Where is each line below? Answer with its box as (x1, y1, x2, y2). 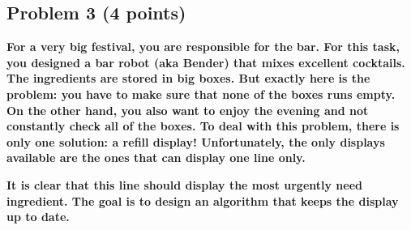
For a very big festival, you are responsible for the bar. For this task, (6, 38, 400, 55)
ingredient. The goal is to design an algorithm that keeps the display (6, 192, 399, 209)
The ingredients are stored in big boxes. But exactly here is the (6, 70, 370, 87)
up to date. (6, 208, 70, 225)
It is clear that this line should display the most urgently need (6, 176, 362, 193)
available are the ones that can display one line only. (6, 149, 306, 166)
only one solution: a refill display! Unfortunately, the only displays (6, 133, 385, 150)
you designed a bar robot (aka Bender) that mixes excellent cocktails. (6, 53, 405, 70)
